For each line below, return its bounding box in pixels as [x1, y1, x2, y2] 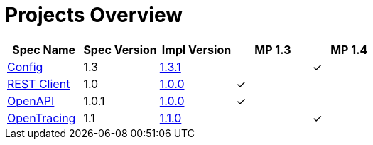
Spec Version [83, 42, 157, 57]
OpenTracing [7, 110, 76, 125]
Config [7, 59, 43, 74]
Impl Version [161, 42, 232, 57]
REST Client [7, 76, 70, 91]
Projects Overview [5, 3, 183, 27]
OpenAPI [7, 93, 55, 108]
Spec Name [12, 42, 76, 57]
